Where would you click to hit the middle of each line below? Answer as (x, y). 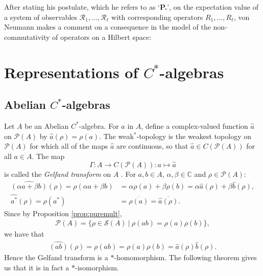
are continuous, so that (152, 146)
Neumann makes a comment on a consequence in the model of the (107, 27)
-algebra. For (99, 125)
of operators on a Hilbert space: (102, 37)
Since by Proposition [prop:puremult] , (63, 213)
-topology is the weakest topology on (194, 136)
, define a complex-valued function (195, 125)
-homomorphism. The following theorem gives (185, 257)
